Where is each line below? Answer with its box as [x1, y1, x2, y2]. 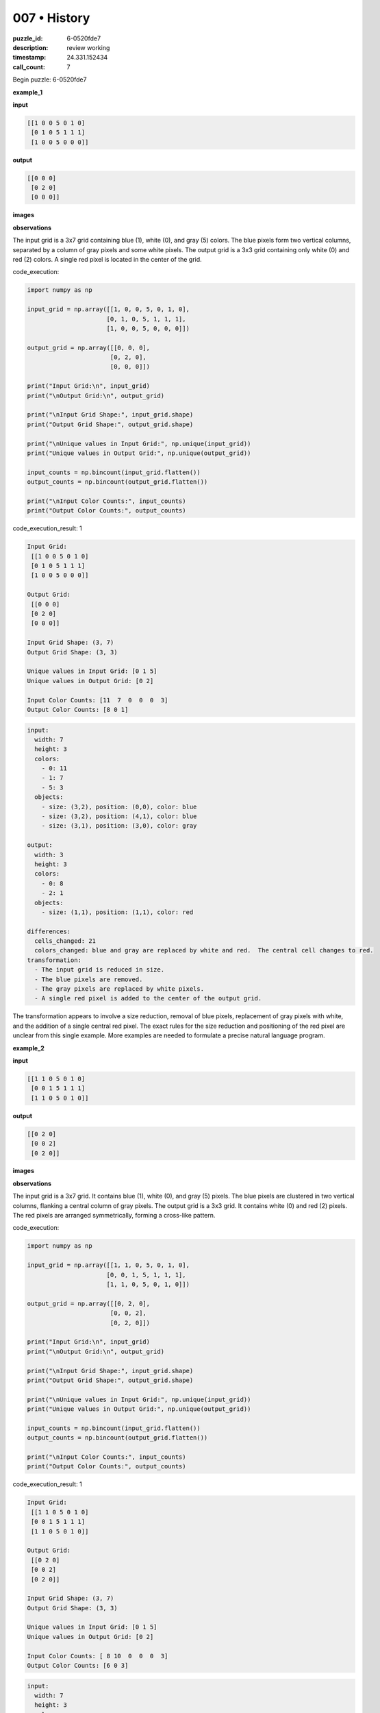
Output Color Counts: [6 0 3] [27, 1662, 129, 1670]
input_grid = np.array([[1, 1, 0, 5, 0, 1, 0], [27, 1261, 190, 1269]
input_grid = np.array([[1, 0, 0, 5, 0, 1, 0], [27, 306, 190, 313]
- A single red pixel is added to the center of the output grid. [34, 994, 262, 1002]
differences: [27, 927, 71, 935]
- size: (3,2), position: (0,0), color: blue [41, 802, 197, 811]
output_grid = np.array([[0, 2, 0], [27, 1299, 151, 1307]
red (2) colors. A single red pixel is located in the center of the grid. [12, 255, 202, 263]
